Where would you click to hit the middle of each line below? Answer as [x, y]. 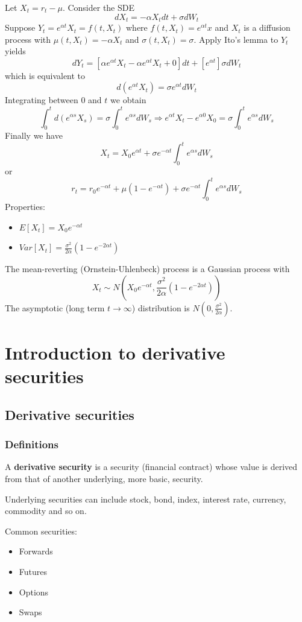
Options [34, 592]
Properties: [25, 207]
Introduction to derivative [115, 353]
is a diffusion [267, 27]
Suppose [20, 27]
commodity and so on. [46, 511]
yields [15, 51]
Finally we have [34, 135]
